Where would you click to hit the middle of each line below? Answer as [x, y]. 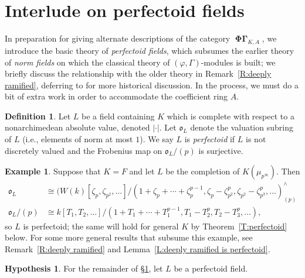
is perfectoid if [210, 139]
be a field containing [118, 116]
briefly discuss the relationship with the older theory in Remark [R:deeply [138, 73]
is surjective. [221, 150]
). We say [157, 139]
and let [142, 171]
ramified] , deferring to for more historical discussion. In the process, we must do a [152, 85]
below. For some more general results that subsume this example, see [129, 237]
